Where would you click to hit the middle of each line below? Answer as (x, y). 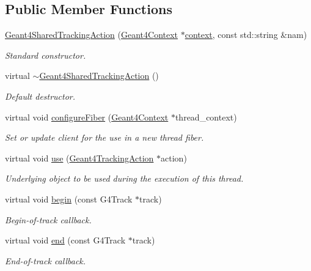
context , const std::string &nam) (246, 35)
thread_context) (206, 117)
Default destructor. (40, 96)
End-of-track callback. (46, 260)
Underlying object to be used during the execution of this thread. (124, 178)
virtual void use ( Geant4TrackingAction (79, 158)
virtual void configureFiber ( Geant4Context (87, 117)
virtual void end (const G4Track (65, 240)
